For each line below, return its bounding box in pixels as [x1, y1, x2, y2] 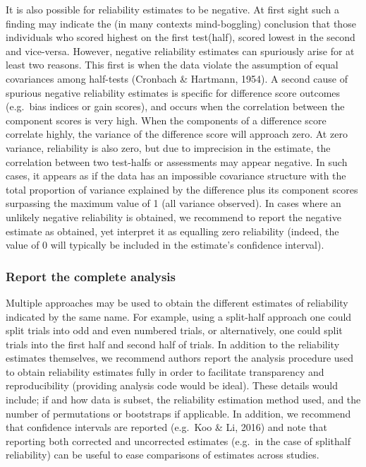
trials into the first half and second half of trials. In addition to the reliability [6, 336, 340, 351]
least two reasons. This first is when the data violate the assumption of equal [6, 57, 338, 72]
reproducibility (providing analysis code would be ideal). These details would [6, 378, 338, 393]
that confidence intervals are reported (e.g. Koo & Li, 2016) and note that [6, 420, 327, 435]
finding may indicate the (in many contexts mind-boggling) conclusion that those [6, 16, 356, 30]
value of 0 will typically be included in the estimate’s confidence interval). [6, 237, 324, 252]
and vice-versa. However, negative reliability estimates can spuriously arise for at [6, 43, 355, 58]
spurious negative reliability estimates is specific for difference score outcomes [6, 85, 341, 100]
